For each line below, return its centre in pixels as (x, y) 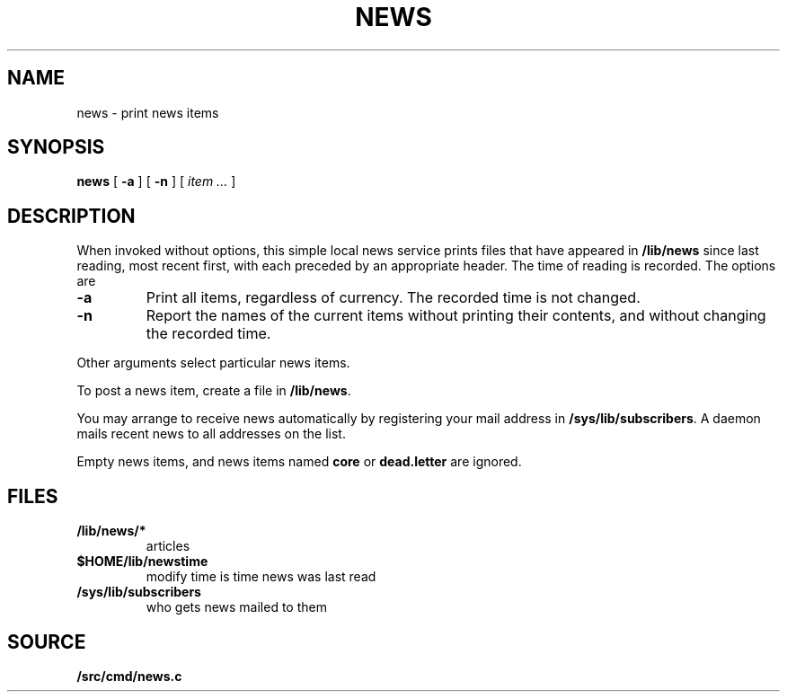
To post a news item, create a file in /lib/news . (214, 391)
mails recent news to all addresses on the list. (211, 434)
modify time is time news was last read (261, 577)
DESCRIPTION (71, 216)
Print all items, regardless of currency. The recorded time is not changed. (393, 298)
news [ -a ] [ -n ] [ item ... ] (156, 181)
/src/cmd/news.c (129, 676)
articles (168, 546)
